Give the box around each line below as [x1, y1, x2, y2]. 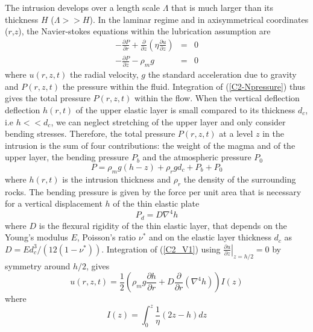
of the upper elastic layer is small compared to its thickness [75, 103, 296, 116]
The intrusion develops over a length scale [5, 1, 160, 13]
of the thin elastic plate [113, 197, 200, 210]
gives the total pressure [5, 92, 90, 104]
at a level [219, 127, 253, 140]
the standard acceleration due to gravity [148, 68, 297, 81]
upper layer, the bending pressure [5, 151, 129, 163]
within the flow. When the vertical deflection [134, 92, 300, 104]
